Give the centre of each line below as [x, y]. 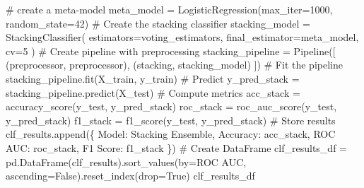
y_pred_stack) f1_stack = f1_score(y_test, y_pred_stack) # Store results [171, 120]
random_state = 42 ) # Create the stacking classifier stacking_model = [158, 23]
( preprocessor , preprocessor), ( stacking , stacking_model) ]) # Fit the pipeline [174, 65]
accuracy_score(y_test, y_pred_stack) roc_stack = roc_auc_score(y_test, [171, 106]
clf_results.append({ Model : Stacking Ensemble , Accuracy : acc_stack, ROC [171, 134]
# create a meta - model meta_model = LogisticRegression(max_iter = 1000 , [169, 9]
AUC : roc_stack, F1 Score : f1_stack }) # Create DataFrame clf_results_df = [176, 147]
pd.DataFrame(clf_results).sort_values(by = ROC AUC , [126, 161]
